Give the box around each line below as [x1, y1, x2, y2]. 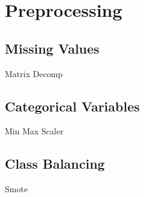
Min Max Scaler [5, 125, 64, 137]
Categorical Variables [5, 96, 140, 115]
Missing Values [5, 39, 100, 57]
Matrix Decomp [5, 67, 63, 80]
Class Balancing [5, 154, 105, 173]
